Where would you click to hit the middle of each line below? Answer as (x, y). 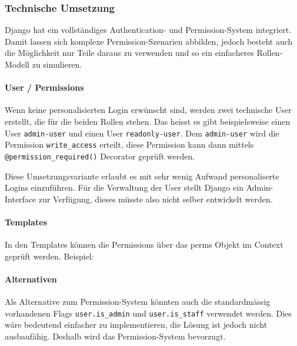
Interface (21, 199)
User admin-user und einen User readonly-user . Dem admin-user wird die (142, 133)
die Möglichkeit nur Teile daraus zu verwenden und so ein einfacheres (129, 53)
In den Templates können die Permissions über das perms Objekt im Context (144, 244)
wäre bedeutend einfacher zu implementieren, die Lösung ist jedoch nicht (136, 325)
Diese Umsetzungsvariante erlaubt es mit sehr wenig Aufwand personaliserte (142, 176)
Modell (17, 64)
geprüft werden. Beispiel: (49, 256)
